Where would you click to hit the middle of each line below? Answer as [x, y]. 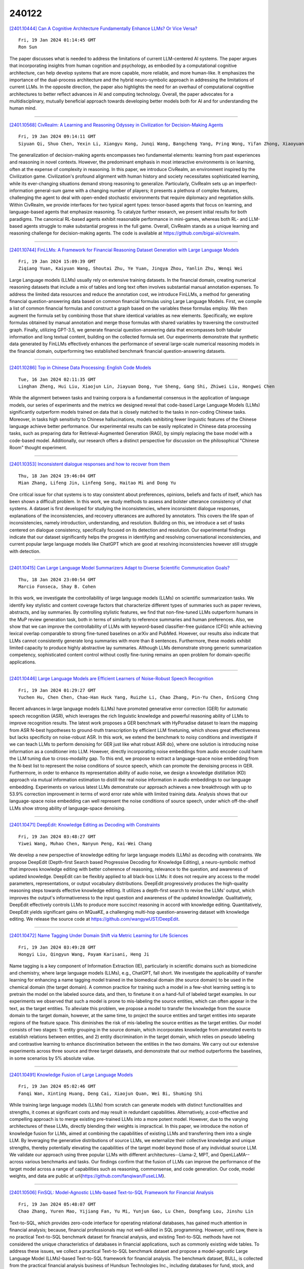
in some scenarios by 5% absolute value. [52, 1058]
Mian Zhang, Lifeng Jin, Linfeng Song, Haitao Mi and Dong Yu [97, 483]
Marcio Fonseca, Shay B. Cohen [57, 587]
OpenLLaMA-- [235, 1154]
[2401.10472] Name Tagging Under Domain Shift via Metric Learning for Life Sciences [99, 936]
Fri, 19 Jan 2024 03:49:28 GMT [57, 947]
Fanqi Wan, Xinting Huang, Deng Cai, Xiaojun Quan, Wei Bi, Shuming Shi [110, 1093]
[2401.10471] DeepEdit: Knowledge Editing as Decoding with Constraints [85, 825]
